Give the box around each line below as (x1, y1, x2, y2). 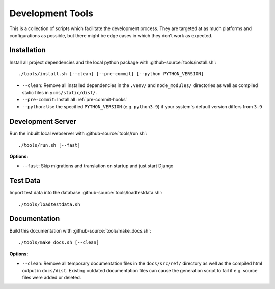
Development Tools (9, 8, 94, 19)
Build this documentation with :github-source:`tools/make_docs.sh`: (9, 228, 151, 234)
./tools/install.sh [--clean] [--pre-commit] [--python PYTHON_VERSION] (18, 71, 204, 77)
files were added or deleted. (22, 275, 81, 281)
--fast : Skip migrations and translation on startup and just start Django (22, 163, 174, 169)
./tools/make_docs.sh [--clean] (18, 240, 99, 245)
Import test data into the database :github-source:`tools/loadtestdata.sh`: (9, 189, 163, 195)
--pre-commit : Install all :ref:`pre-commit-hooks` (22, 97, 127, 103)
